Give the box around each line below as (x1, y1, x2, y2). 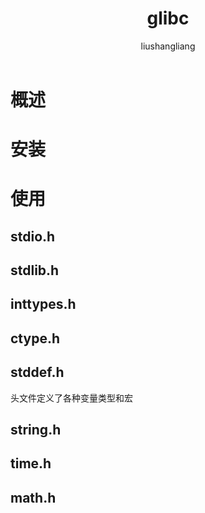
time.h (10, 455, 52, 472)
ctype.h (10, 330, 60, 347)
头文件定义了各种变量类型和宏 (10, 392, 133, 404)
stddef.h (10, 364, 65, 381)
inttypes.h (10, 296, 77, 313)
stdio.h (10, 228, 56, 245)
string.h (10, 422, 62, 439)
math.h (10, 489, 57, 506)
